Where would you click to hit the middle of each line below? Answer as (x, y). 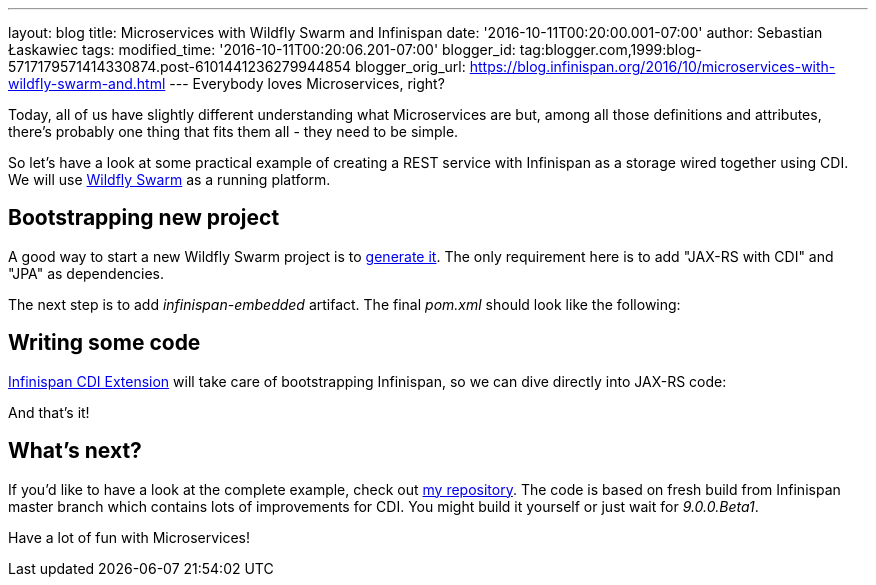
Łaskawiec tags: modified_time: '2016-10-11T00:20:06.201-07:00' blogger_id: (262, 49)
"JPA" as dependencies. (86, 273)
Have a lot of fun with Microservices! (129, 537)
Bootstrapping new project (144, 218)
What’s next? (75, 451)
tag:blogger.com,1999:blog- (610, 49)
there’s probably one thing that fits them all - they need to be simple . (233, 131)
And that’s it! (49, 412)
